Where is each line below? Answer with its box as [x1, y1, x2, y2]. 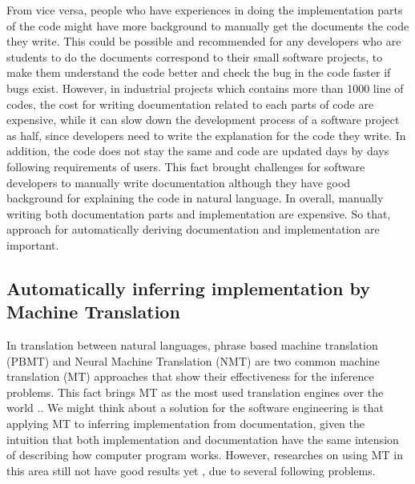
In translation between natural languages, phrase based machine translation [6, 337, 378, 354]
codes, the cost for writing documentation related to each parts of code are [6, 95, 374, 112]
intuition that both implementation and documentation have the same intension [6, 430, 399, 447]
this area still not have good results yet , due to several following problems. [6, 462, 376, 478]
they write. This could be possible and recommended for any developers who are [6, 33, 401, 50]
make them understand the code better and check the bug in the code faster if [6, 64, 391, 81]
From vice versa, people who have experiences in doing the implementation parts [6, 2, 403, 18]
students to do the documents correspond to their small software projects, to [6, 48, 383, 65]
